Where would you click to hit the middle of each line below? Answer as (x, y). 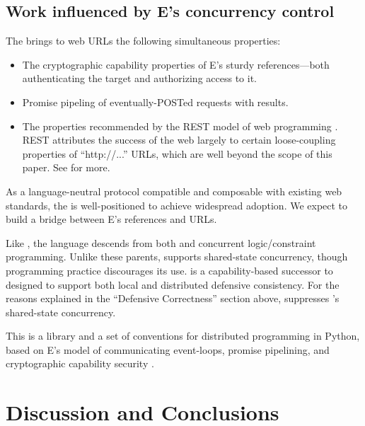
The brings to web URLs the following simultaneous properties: (143, 41)
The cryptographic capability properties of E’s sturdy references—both (176, 64)
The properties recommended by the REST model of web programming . (180, 126)
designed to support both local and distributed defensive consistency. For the (173, 284)
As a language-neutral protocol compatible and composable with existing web (174, 191)
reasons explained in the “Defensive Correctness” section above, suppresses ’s (173, 298)
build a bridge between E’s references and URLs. (111, 219)
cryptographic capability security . (80, 363)
